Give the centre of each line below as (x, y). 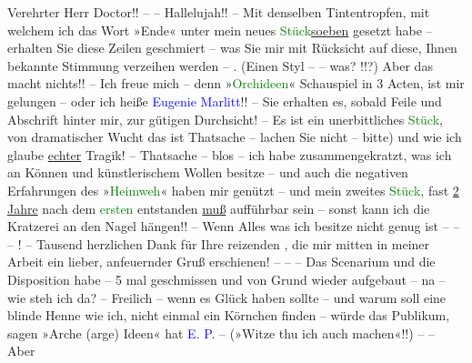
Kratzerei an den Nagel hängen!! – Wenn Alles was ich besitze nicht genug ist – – (234, 226)
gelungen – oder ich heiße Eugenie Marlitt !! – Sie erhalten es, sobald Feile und (225, 101)
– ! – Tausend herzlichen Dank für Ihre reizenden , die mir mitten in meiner (219, 243)
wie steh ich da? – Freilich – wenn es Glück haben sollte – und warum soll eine (227, 297)
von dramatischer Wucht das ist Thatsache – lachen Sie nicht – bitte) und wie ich (235, 137)
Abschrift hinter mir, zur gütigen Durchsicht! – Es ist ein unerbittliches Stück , (225, 119)
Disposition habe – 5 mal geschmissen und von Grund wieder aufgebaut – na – (226, 279)
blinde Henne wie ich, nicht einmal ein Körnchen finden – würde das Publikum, (229, 315)
